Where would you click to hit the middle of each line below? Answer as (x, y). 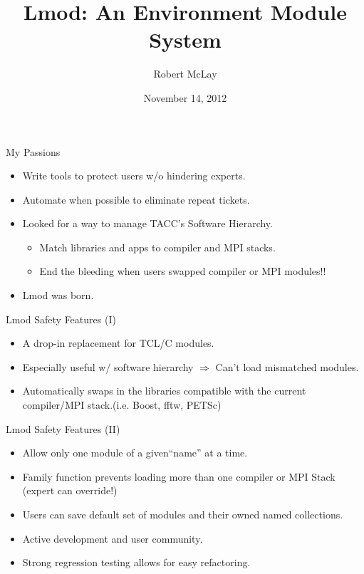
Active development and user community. (113, 538)
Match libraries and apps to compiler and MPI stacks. (157, 247)
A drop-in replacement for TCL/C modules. (118, 343)
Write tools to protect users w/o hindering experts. (134, 176)
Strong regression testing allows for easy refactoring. (136, 562)
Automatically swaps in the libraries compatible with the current (164, 391)
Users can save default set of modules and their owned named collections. (183, 514)
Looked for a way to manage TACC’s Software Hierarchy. (147, 223)
